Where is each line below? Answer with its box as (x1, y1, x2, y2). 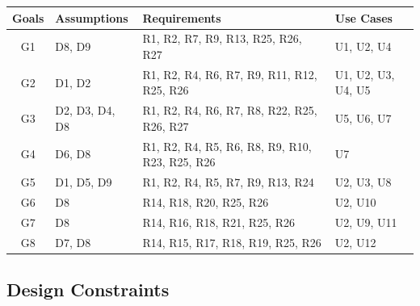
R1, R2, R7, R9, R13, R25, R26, (142, 30, 302, 47)
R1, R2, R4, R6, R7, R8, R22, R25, (142, 102, 317, 119)
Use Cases (334, 9, 393, 26)
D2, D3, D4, (55, 102, 115, 119)
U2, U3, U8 (334, 174, 392, 191)
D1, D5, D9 (55, 174, 112, 191)
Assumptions (55, 9, 128, 26)
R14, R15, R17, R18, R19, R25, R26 (142, 233, 321, 250)
